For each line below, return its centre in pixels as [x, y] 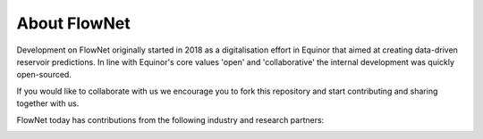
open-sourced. [44, 75]
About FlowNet [73, 23]
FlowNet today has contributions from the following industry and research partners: [170, 119]
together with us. [48, 103]
